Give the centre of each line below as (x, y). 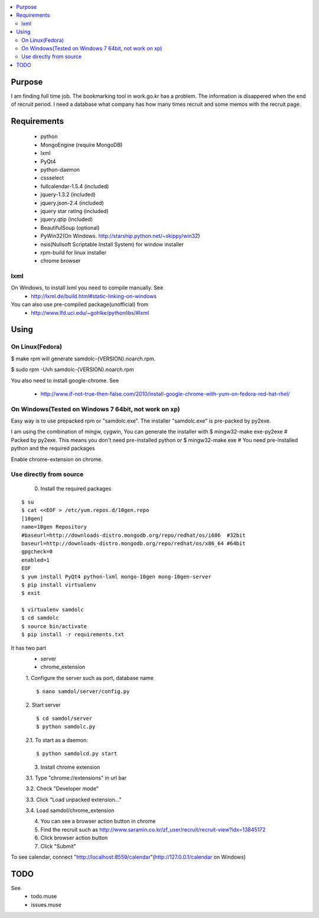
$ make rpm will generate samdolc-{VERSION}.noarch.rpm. (83, 359)
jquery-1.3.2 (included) (68, 195)
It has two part (29, 648)
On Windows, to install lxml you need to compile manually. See (87, 288)
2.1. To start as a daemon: (57, 740)
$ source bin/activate (54, 626)
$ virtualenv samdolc (53, 610)
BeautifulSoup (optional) (70, 227)
